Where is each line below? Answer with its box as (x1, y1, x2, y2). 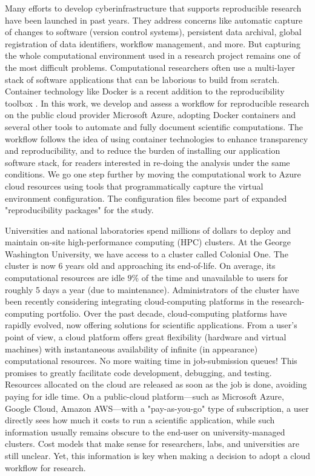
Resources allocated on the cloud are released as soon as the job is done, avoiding (5, 378, 307, 391)
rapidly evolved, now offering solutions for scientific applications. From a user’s (5, 319, 297, 331)
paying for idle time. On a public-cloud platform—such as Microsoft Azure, (5, 390, 284, 402)
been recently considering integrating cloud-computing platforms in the (5, 295, 269, 308)
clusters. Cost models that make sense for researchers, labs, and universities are (5, 437, 299, 450)
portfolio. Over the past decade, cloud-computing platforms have (47, 306, 287, 319)
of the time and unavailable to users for (141, 271, 288, 284)
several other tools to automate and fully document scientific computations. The (5, 120, 303, 133)
